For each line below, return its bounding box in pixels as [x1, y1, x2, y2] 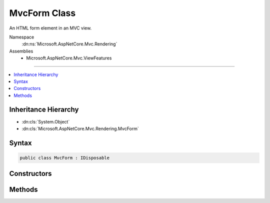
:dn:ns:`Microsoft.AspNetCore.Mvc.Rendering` [21, 41, 117, 47]
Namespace [9, 34, 34, 40]
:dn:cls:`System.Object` [21, 118, 70, 124]
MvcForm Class [9, 7, 76, 18]
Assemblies [9, 48, 33, 54]
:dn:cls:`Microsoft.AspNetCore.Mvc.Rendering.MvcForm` [21, 125, 139, 131]
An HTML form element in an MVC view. [9, 25, 92, 31]
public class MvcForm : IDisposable [19, 155, 110, 160]
